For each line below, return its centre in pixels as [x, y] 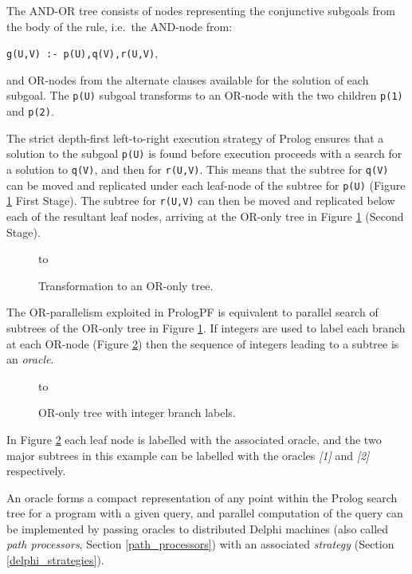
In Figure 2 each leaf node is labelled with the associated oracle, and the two [194, 439]
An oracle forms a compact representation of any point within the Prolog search [202, 497]
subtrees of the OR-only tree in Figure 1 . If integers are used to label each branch [206, 327]
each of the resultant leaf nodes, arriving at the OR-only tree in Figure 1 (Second [205, 216]
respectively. [36, 471]
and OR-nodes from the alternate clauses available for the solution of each [188, 79]
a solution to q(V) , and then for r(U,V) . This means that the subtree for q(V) [198, 169]
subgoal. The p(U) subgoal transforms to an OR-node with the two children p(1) [205, 95]
